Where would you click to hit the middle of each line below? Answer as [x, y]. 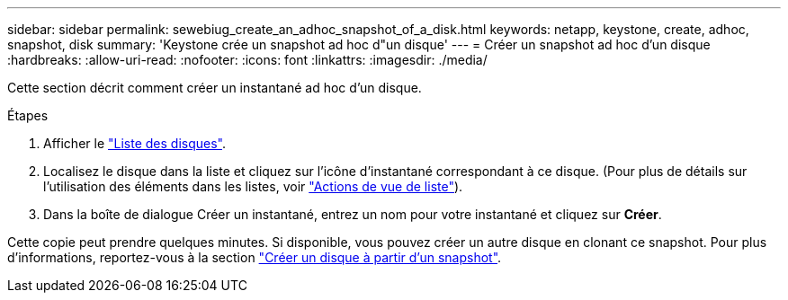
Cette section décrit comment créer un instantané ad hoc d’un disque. [215, 88]
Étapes [28, 115]
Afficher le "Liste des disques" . [135, 143]
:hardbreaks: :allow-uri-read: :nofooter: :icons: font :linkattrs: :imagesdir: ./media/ [247, 60]
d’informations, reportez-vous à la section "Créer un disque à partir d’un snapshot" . [255, 257]
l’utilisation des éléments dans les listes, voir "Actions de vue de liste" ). [253, 186]
